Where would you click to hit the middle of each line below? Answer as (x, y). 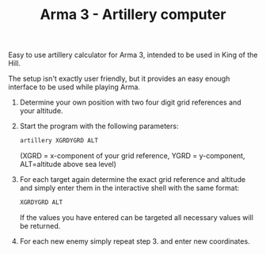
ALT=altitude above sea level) (68, 165)
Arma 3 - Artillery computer (133, 15)
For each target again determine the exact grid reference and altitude (133, 180)
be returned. (40, 226)
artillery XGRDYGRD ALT (59, 141)
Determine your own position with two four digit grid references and (130, 102)
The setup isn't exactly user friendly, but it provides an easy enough (119, 79)
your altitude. (41, 111)
